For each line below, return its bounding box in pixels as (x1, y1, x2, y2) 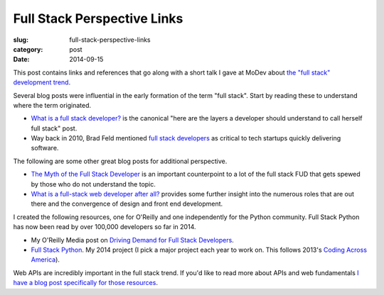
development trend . (13, 78, 71, 87)
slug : (13, 35, 28, 44)
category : (13, 45, 43, 53)
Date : (13, 55, 30, 64)
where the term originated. (13, 101, 92, 109)
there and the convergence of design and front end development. (31, 199, 223, 208)
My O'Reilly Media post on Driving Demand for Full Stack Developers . (31, 235, 234, 244)
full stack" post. (31, 124, 78, 133)
